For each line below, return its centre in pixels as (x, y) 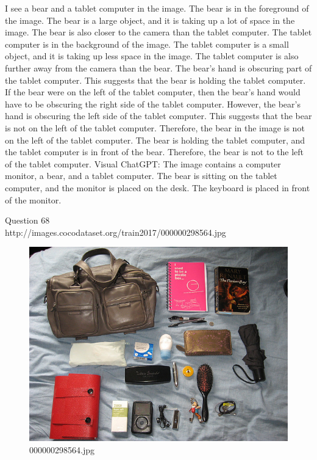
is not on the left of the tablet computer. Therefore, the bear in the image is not (155, 127)
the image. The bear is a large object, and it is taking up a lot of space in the (150, 20)
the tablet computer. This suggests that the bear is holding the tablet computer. (155, 80)
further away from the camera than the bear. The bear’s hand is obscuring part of (158, 68)
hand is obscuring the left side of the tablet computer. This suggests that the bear (158, 116)
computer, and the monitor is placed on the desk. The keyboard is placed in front (158, 187)
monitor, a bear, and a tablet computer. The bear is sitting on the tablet (141, 176)
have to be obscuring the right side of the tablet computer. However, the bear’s (153, 104)
